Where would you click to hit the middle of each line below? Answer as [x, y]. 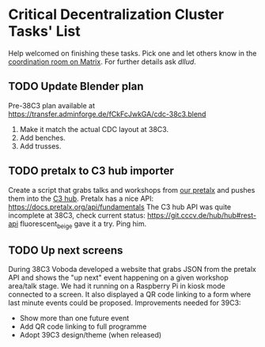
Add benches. [42, 138]
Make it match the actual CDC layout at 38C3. [94, 129]
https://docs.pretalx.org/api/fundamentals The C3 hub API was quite [120, 206]
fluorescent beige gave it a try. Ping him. [83, 224]
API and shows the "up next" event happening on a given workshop [118, 277]
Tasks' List [44, 31]
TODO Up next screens [66, 250]
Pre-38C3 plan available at [52, 105]
